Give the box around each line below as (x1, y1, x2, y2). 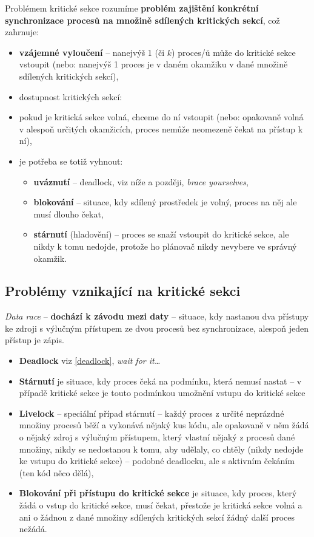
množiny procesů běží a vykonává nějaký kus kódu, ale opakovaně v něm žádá (19, 419, 309, 431)
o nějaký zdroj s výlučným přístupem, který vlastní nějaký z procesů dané (19, 431, 295, 443)
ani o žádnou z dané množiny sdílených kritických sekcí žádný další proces (19, 510, 295, 523)
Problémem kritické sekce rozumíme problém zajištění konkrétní (5, 2, 259, 14)
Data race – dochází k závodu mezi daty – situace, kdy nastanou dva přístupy (5, 310, 309, 323)
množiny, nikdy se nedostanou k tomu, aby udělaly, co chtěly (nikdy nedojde (19, 442, 304, 455)
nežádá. (19, 522, 47, 535)
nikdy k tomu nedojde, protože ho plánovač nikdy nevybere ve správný (33, 239, 297, 252)
